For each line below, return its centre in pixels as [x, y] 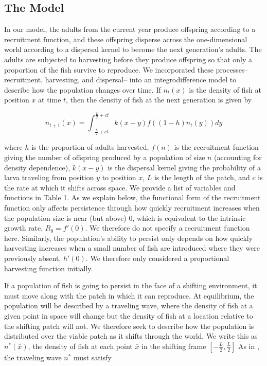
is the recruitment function [216, 147]
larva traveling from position [49, 177]
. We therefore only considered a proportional [157, 258]
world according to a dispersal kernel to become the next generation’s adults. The [133, 49]
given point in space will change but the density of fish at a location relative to [129, 315]
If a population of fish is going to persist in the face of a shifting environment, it [131, 285]
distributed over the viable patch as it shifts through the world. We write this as [131, 336]
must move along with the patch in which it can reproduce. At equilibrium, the [129, 295]
